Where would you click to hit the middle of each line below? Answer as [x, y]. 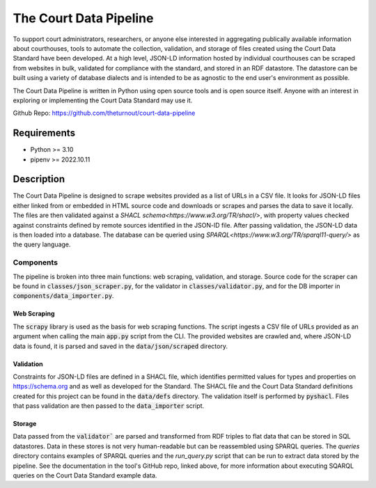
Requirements [44, 133]
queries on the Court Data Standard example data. [85, 475]
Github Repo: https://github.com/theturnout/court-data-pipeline [104, 113]
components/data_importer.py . [63, 296]
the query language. [42, 244]
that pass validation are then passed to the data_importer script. [109, 406]
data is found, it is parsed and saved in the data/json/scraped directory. [120, 346]
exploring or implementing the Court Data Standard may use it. [103, 100]
